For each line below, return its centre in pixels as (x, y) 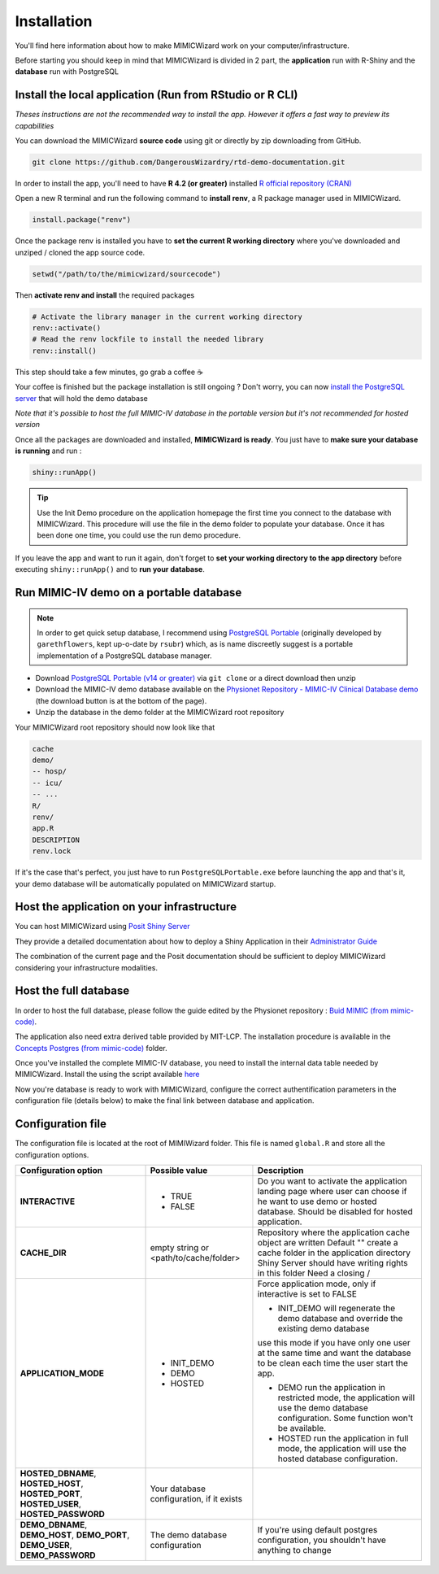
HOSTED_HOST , (52, 1483)
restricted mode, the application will (346, 1397)
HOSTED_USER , (50, 1503)
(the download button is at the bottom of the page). (121, 700)
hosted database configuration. (338, 1458)
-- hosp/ (50, 772)
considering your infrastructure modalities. (87, 967)
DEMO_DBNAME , (54, 1524)
